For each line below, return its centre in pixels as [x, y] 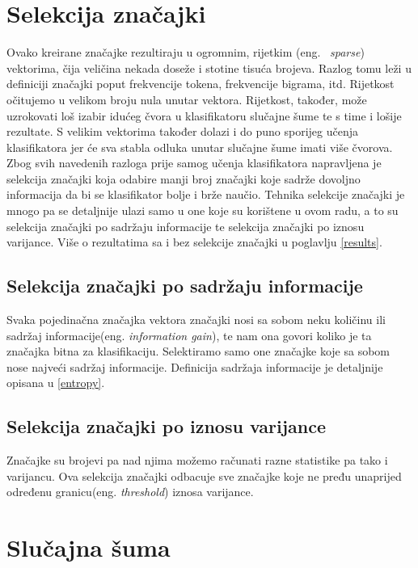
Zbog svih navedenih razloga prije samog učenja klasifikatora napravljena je [194, 163]
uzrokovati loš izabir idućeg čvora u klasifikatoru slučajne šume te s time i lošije [204, 115]
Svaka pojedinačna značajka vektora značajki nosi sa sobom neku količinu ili [196, 320]
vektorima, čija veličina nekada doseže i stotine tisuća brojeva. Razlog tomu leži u [209, 67]
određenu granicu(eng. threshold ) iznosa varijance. [130, 492]
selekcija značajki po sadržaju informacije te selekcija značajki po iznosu [186, 226]
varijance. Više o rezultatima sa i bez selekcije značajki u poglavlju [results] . [194, 242]
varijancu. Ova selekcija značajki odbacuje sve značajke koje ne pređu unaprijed [204, 475]
